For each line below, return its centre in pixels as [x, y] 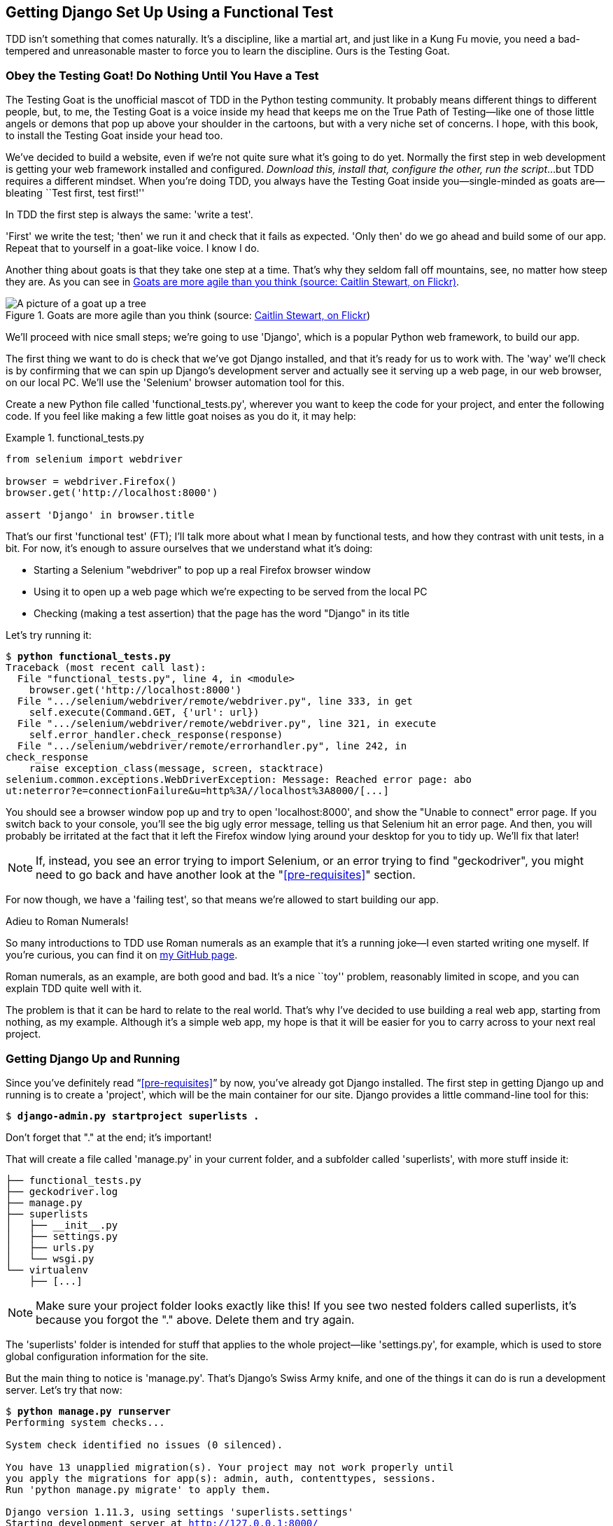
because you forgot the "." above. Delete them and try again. [195, 1319]
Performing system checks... [85, 1422]
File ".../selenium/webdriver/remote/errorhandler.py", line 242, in [212, 746]
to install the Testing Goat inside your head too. [114, 136]
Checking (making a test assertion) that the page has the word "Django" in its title [222, 614]
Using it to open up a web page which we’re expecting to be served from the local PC [231, 592]
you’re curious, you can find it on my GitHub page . [122, 955]
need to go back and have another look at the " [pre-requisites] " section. [226, 875]
